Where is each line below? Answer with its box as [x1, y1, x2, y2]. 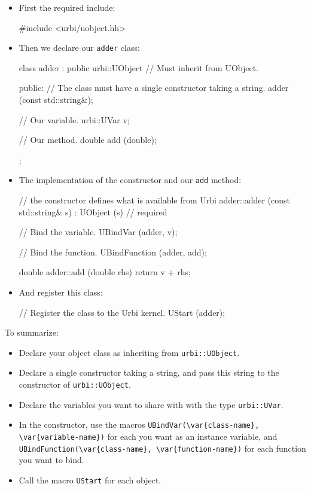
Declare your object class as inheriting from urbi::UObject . [19, 346, 240, 358]
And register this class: [19, 286, 103, 299]
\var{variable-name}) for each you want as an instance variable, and [19, 430, 278, 443]
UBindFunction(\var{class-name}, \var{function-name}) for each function [19, 442, 306, 454]
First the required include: [19, 1, 115, 13]
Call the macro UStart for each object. [19, 473, 161, 486]
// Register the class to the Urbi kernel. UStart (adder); [19, 306, 225, 318]
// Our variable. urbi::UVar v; [19, 113, 130, 126]
